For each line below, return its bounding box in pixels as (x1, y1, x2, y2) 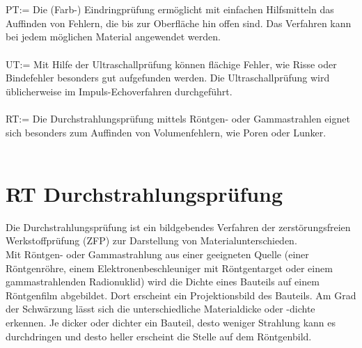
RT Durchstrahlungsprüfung (6, 179, 283, 207)
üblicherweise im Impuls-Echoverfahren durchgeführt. (6, 84, 233, 98)
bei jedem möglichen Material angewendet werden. (6, 29, 221, 44)
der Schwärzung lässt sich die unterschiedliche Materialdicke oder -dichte (6, 301, 315, 316)
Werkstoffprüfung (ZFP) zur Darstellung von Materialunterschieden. (6, 233, 297, 248)
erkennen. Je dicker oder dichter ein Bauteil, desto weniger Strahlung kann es (6, 315, 336, 329)
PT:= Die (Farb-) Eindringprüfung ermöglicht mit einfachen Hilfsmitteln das (6, 2, 334, 17)
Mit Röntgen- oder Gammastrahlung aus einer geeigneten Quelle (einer (6, 247, 309, 262)
